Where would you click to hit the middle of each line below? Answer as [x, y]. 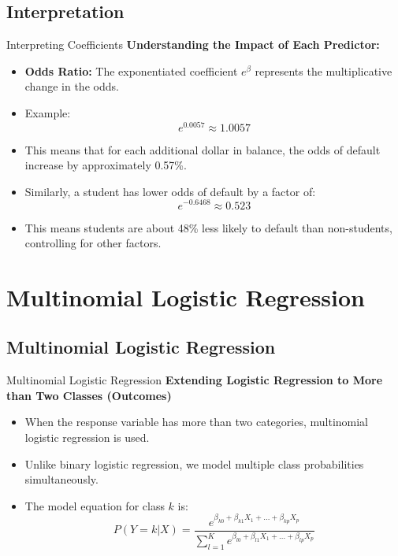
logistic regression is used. [87, 437]
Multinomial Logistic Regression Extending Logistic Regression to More [195, 380]
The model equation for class [95, 505]
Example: [48, 112]
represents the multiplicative [324, 70]
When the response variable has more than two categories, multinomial [197, 422]
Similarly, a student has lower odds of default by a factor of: [170, 191]
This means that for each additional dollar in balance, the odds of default [203, 149]
